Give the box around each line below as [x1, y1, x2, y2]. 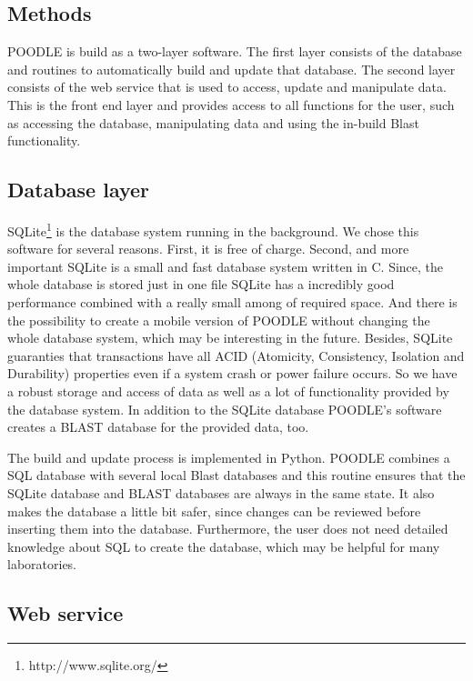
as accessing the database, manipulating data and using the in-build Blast [7, 113, 419, 132]
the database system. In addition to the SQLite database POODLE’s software [7, 399, 442, 418]
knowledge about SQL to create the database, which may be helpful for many [7, 536, 440, 556]
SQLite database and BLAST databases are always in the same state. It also [7, 483, 435, 502]
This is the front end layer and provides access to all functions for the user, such [7, 95, 455, 114]
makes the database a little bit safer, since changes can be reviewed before [7, 501, 421, 520]
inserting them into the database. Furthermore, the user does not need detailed [7, 519, 448, 538]
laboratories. [7, 555, 77, 574]
